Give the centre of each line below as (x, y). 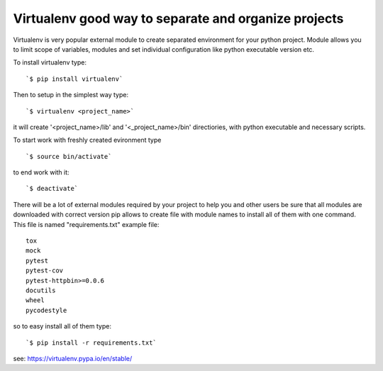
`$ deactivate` (52, 189)
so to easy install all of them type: (62, 326)
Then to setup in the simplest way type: (71, 95)
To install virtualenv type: (50, 62)
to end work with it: (41, 172)
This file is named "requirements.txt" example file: (86, 224)
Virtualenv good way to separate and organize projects (178, 18)
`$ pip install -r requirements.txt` (91, 343)
